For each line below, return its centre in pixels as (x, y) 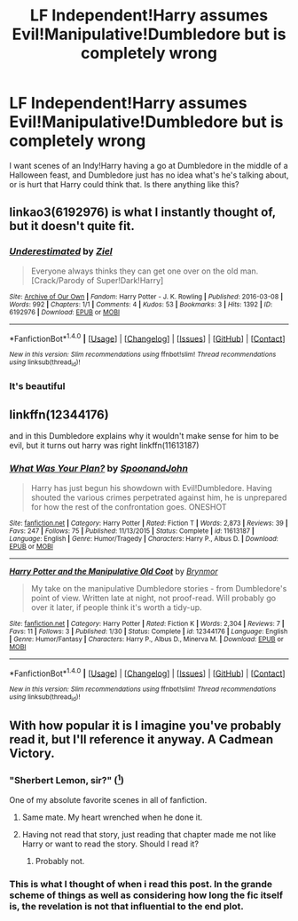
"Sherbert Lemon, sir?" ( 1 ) (67, 779)
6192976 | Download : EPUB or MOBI (65, 312)
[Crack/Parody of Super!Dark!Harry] (97, 280)
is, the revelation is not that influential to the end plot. (126, 906)
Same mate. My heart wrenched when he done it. (112, 817)
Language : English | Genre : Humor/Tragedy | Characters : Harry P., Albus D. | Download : (144, 538)
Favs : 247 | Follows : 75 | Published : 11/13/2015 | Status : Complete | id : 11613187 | (132, 531)
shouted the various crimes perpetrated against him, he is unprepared (159, 497)
